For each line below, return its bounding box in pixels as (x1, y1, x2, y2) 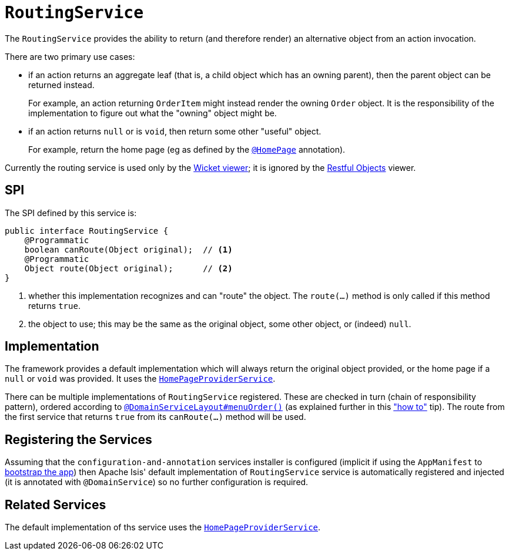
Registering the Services (5, 432, 152, 447)
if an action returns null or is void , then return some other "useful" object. (28, 126, 322, 136)
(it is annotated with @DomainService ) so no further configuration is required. (5, 477, 309, 487)
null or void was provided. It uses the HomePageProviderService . (5, 374, 276, 384)
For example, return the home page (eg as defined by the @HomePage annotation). (28, 144, 346, 154)
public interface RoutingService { (5, 226, 169, 236)
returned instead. (28, 79, 95, 90)
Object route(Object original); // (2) (24, 263, 233, 273)
